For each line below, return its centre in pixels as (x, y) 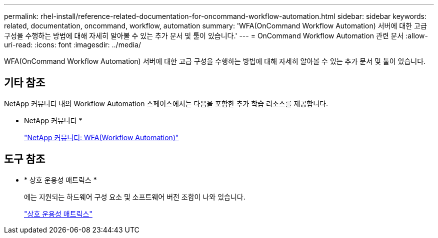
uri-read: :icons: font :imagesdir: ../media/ (72, 45)
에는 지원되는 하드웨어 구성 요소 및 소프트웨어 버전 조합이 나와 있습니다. (135, 197)
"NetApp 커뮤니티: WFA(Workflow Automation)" (101, 137)
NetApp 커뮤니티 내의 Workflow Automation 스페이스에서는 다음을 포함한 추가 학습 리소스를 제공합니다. (166, 103)
